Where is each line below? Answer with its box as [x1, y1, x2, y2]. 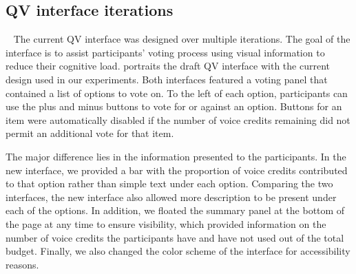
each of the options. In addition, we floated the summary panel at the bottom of [6, 203, 345, 218]
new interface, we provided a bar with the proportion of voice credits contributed [6, 162, 348, 177]
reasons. [6, 257, 39, 271]
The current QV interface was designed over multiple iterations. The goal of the [13, 32, 350, 46]
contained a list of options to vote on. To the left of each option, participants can [6, 85, 348, 100]
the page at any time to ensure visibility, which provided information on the [6, 216, 326, 231]
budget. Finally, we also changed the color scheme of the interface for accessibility [6, 244, 350, 258]
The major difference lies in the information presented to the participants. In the [6, 149, 346, 163]
